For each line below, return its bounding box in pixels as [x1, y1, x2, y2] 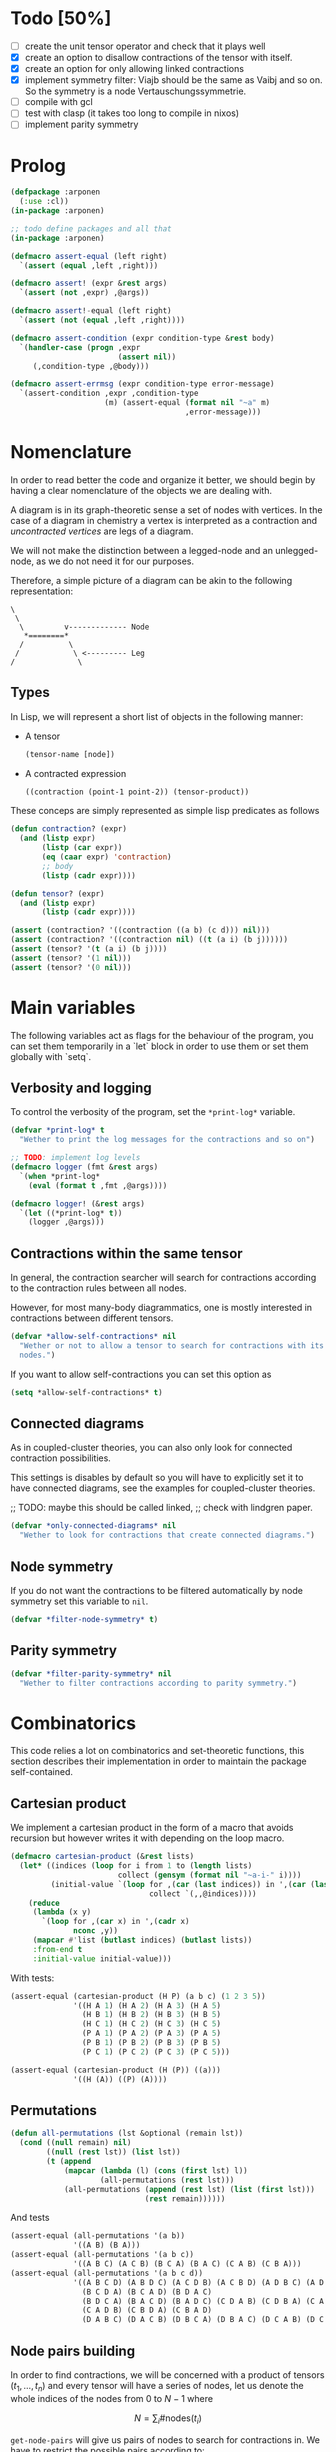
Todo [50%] [10, 7, 112, 30]
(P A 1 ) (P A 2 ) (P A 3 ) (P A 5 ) [81, 2028, 222, 2039]
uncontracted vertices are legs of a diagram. [10, 525, 194, 537]
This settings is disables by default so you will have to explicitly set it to [10, 1472, 304, 1484]
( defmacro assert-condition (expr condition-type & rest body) [10, 333, 275, 343]
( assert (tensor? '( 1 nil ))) [10, 953, 132, 963]
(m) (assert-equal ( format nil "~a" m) [104, 398, 271, 408]
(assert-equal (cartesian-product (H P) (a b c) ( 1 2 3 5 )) [10, 1991, 267, 2001]
